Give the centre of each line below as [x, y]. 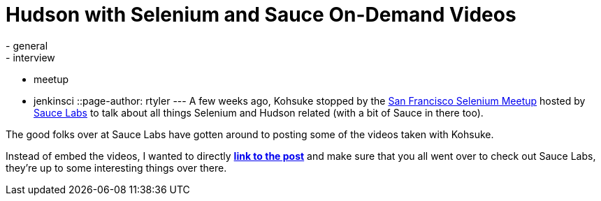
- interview [30, 57]
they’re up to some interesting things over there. [116, 167]
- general [27, 45]
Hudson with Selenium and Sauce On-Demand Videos [261, 15]
